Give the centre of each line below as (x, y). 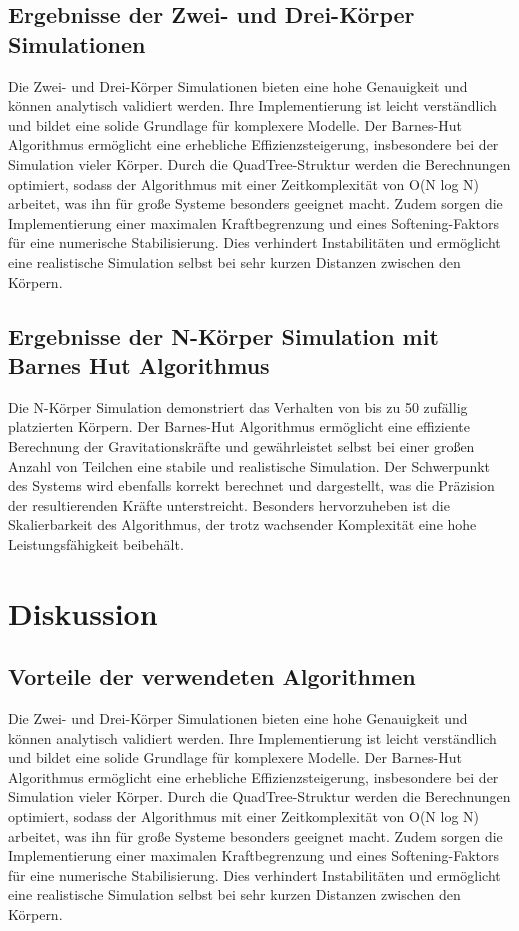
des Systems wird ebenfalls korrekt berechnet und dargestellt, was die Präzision (251, 485)
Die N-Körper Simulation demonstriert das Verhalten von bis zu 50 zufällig (238, 406)
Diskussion (83, 612)
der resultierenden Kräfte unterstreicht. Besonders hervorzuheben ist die (229, 504)
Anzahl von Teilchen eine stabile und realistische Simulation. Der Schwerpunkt (249, 465)
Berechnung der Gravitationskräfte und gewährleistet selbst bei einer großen (241, 445)
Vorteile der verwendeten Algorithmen (212, 676)
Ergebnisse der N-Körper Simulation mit (223, 335)
